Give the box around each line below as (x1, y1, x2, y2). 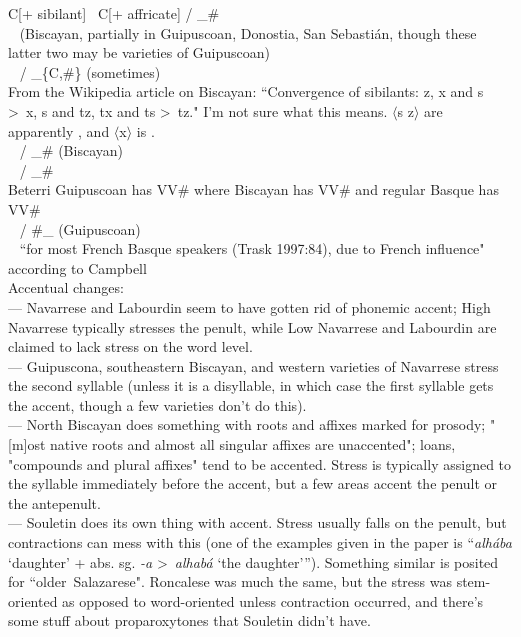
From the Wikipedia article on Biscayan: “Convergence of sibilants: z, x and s (8, 81, 484, 102)
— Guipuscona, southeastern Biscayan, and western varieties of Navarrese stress (8, 355, 499, 376)
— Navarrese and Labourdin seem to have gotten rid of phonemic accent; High (8, 296, 491, 317)
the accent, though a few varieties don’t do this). (8, 394, 307, 415)
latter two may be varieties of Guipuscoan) (8, 42, 271, 63)
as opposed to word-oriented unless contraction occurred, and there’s (62, 590, 484, 611)
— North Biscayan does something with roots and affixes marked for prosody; (8, 414, 486, 435)
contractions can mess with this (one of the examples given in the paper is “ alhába (8, 532, 512, 553)
